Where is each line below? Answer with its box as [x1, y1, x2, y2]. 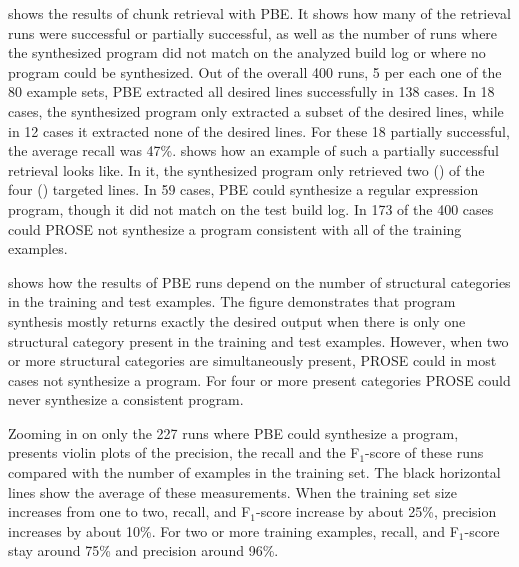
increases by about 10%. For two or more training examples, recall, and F [8, 520, 459, 541]
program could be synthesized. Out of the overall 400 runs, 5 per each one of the [8, 61, 502, 82]
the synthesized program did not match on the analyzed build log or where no [8, 42, 486, 63]
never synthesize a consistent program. [8, 389, 244, 410]
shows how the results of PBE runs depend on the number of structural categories [8, 271, 511, 292]
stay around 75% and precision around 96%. [8, 540, 279, 561]
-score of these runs [365, 442, 484, 463]
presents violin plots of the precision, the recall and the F [8, 442, 360, 463]
